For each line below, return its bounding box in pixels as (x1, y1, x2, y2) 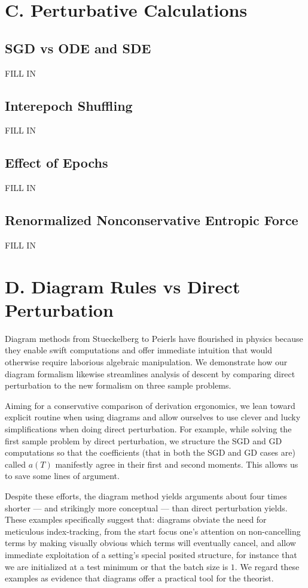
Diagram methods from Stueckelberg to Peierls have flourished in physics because (5, 332, 303, 344)
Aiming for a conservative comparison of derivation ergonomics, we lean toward (5, 399, 295, 411)
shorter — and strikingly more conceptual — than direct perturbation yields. (5, 501, 288, 514)
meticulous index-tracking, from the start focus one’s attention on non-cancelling (5, 525, 301, 537)
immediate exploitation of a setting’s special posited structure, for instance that (5, 548, 297, 560)
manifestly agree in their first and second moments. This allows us (55, 457, 298, 470)
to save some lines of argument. (5, 469, 120, 482)
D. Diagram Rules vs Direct (5, 274, 240, 298)
